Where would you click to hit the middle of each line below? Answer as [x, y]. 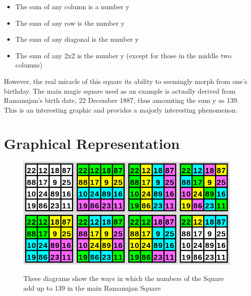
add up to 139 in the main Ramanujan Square [92, 288]
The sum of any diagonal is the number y [77, 39]
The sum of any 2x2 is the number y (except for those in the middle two [123, 55]
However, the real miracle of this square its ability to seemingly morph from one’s [126, 81]
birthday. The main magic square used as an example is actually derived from [120, 90]
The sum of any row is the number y [70, 23]
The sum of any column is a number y [72, 6]
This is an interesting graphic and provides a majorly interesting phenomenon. [121, 109]
